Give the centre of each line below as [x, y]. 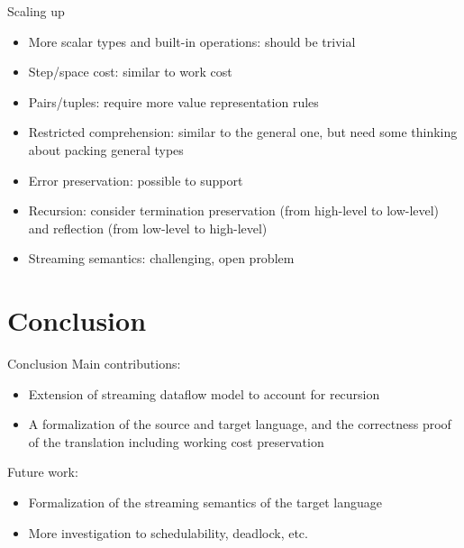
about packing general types [106, 149]
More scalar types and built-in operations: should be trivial [192, 41]
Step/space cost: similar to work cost [130, 72]
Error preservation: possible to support [136, 180]
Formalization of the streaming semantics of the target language [205, 502]
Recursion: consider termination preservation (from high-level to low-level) [234, 210]
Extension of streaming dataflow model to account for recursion [204, 393]
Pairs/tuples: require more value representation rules [173, 101]
